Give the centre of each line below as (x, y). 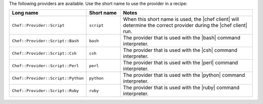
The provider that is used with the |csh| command (180, 50)
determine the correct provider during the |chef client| (185, 25)
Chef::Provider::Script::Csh (44, 53)
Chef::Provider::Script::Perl (45, 66)
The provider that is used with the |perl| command (180, 63)
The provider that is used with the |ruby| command (181, 87)
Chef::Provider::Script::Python (48, 78)
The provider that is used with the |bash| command (182, 38)
